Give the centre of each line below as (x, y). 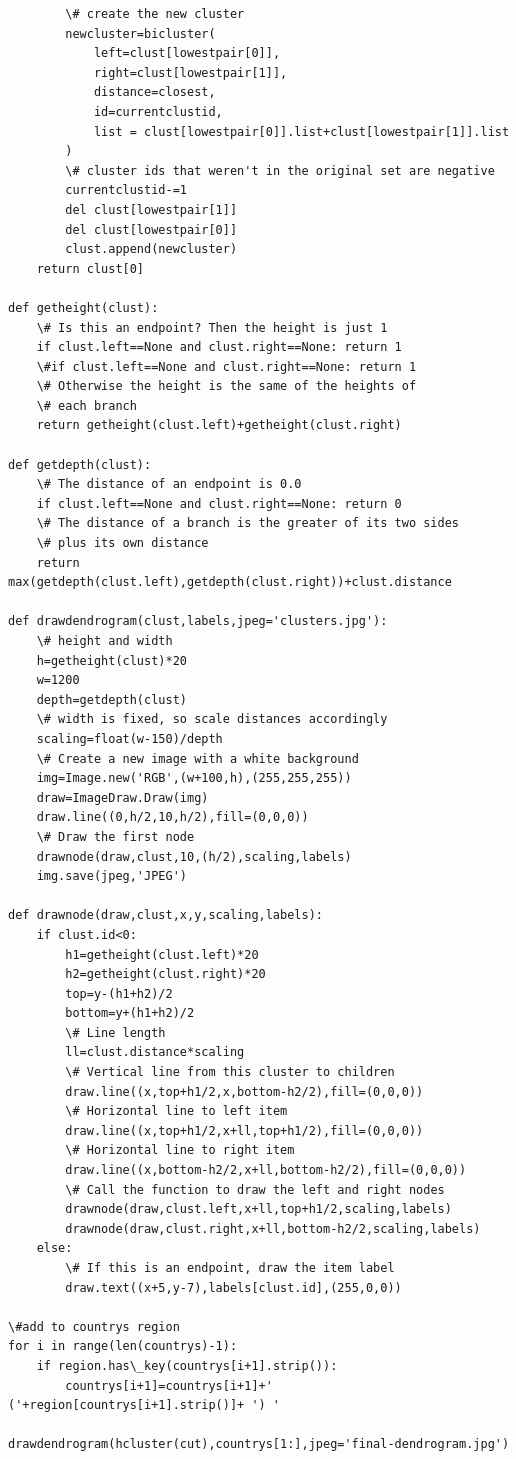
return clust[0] (90, 268)
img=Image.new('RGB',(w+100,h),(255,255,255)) (194, 778)
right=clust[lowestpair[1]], (190, 72)
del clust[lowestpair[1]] (151, 209)
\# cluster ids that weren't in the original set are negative (280, 170)
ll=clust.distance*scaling (155, 1052)
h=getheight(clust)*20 (111, 660)
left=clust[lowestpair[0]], (187, 53)
